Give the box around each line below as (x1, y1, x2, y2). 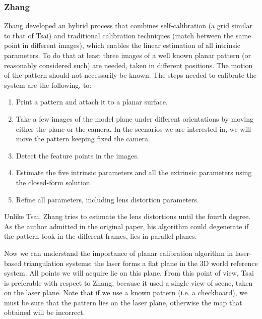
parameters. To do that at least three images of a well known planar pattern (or (4, 50, 251, 60)
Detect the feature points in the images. (16, 150, 139, 161)
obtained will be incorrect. (4, 307, 85, 317)
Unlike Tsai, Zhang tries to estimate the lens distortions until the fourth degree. (4, 211, 251, 222)
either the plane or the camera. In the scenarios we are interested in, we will (16, 123, 251, 134)
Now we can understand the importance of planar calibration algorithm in (4, 247, 233, 258)
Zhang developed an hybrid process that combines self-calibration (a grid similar (4, 20, 252, 31)
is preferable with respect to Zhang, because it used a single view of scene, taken (4, 277, 253, 288)
